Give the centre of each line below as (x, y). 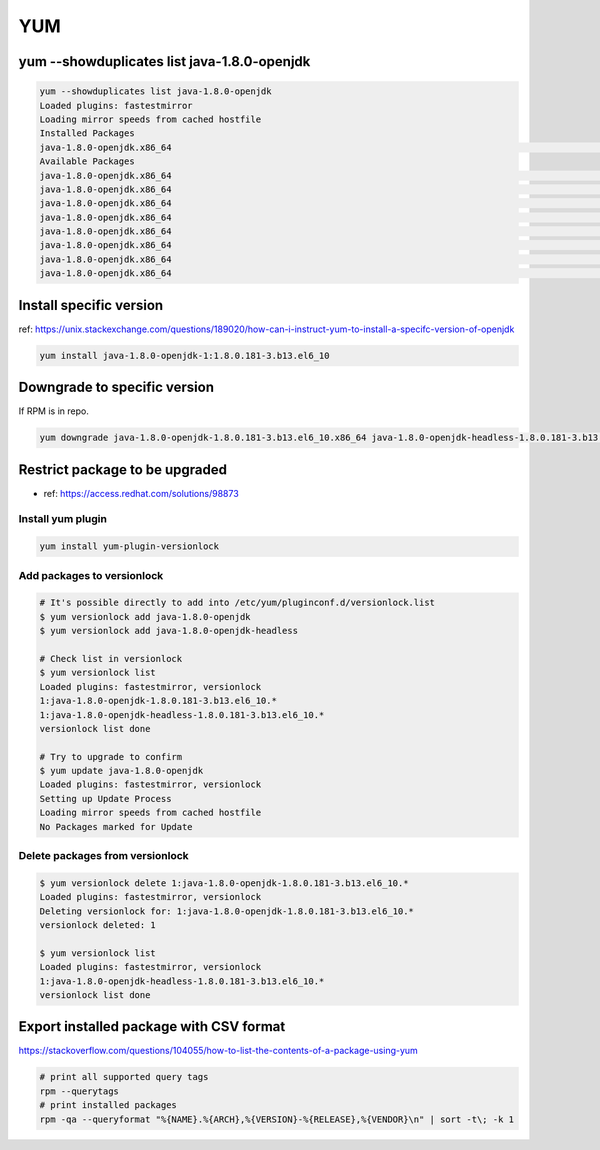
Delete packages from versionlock (103, 855)
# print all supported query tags (124, 1077)
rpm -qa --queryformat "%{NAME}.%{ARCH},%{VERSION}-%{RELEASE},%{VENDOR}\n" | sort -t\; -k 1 (277, 1119)
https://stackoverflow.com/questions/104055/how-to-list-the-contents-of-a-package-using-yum (218, 1051)
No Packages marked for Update (116, 826)
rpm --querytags (79, 1091)
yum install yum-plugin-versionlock (129, 546)
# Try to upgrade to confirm (111, 756)
